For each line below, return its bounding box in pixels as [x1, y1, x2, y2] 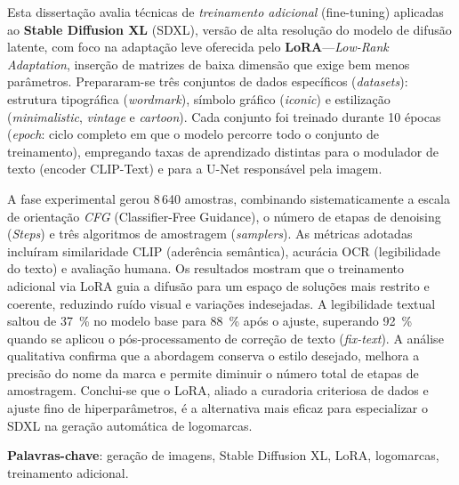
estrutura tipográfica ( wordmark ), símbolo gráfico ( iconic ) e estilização [7, 89, 391, 108]
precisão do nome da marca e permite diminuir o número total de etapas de [7, 363, 419, 382]
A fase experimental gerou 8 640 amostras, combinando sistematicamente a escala [7, 189, 450, 207]
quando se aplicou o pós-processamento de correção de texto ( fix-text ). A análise [7, 328, 444, 347]
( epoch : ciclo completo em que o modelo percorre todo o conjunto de [7, 125, 380, 143]
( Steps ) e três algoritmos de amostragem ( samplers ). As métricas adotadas [7, 224, 413, 243]
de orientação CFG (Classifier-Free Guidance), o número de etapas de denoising [7, 206, 441, 225]
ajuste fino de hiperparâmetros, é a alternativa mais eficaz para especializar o [7, 399, 429, 417]
